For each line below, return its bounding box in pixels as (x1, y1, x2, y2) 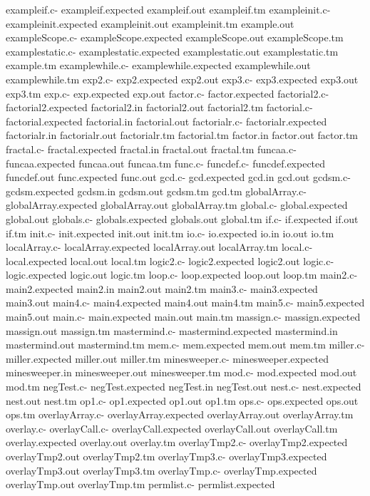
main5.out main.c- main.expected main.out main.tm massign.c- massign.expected (6, 309, 361, 324)
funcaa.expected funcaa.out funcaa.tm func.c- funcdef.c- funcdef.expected (6, 155, 326, 170)
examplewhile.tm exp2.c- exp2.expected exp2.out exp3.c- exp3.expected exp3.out (6, 71, 359, 86)
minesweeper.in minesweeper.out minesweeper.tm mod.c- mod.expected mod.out (6, 365, 357, 380)
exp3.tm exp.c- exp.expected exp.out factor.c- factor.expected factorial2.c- (6, 86, 329, 100)
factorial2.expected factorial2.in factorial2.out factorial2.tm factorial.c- (6, 100, 313, 115)
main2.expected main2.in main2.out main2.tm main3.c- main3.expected (6, 281, 318, 296)
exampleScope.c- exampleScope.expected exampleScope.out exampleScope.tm (6, 30, 344, 45)
